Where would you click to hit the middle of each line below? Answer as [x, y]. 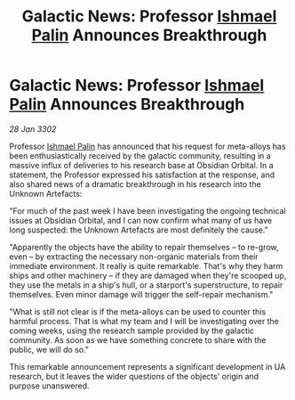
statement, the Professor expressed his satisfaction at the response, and [142, 175]
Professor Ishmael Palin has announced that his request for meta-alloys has [147, 146]
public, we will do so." [49, 349]
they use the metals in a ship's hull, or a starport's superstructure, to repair [146, 285]
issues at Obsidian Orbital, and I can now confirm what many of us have [141, 220]
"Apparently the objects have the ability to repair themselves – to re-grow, [144, 247]
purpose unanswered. [50, 386]
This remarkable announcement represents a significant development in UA [147, 366]
